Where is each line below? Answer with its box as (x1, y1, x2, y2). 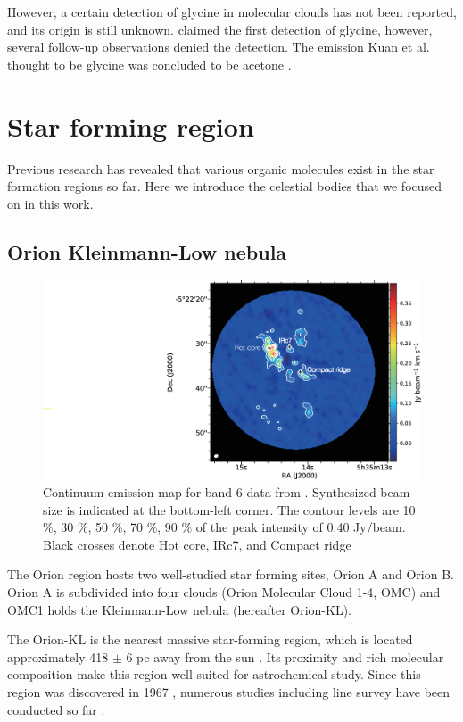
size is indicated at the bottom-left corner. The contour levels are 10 (43, 500, 416, 519)
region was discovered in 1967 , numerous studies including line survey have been (7, 682, 451, 701)
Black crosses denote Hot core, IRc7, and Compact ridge (43, 535, 351, 553)
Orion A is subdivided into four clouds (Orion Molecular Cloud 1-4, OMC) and (7, 583, 441, 602)
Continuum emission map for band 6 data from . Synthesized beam (43, 483, 410, 502)
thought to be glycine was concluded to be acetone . (7, 54, 292, 73)
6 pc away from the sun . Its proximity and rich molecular (126, 647, 444, 666)
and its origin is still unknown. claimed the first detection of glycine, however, (7, 20, 433, 38)
